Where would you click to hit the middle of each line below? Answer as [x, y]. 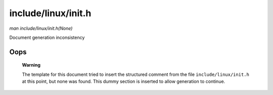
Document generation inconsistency [47, 37]
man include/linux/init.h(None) [41, 28]
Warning [31, 65]
